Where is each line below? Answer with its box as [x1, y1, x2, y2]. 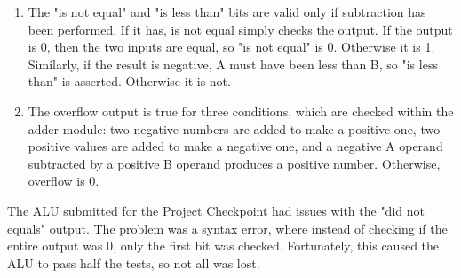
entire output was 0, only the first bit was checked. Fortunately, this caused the [7, 236, 440, 255]
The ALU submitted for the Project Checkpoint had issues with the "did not [7, 201, 425, 219]
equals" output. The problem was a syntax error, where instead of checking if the [7, 218, 448, 237]
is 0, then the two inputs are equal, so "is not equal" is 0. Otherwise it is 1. [28, 37, 435, 56]
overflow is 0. [28, 171, 99, 190]
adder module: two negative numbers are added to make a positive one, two [28, 119, 441, 138]
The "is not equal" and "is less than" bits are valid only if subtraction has [28, 3, 426, 20]
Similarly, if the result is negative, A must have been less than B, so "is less [28, 54, 438, 73]
